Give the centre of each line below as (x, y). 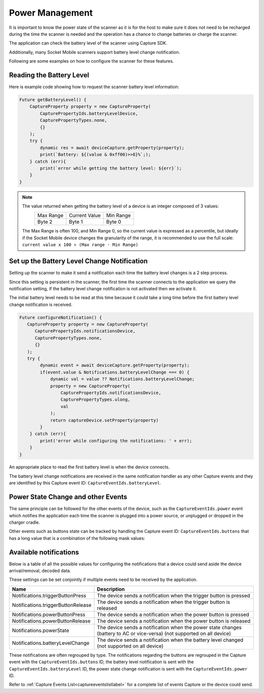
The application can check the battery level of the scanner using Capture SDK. (88, 43)
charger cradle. (24, 522)
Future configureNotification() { (61, 317)
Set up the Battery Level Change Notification (78, 261)
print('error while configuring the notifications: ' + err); (116, 441)
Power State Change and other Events (68, 497)
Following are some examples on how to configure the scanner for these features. (91, 61)
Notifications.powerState (41, 630)
